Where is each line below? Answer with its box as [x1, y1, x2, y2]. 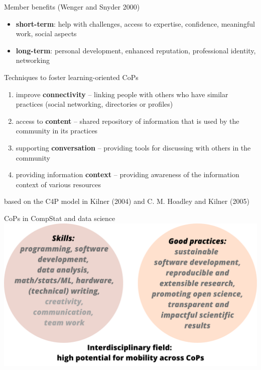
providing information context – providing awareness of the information [16, 169, 239, 180]
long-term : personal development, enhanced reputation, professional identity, [16, 45, 256, 55]
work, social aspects [16, 28, 77, 39]
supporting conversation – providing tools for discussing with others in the [16, 142, 251, 153]
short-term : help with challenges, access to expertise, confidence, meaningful [16, 18, 255, 29]
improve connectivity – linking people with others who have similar [16, 89, 228, 99]
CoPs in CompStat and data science [4, 212, 115, 223]
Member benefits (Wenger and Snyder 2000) [4, 2, 140, 12]
